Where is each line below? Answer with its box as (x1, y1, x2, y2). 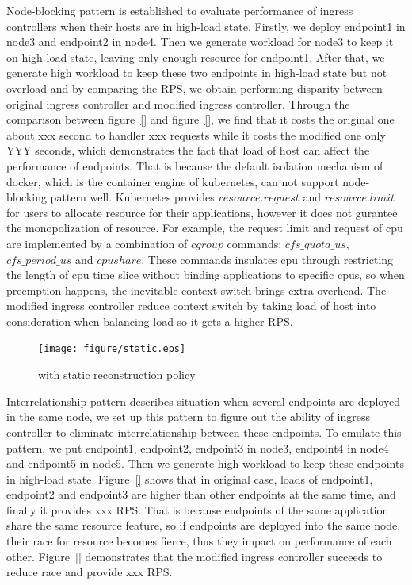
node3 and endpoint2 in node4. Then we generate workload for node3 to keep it (6, 33, 394, 50)
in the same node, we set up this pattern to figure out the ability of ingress (6, 408, 370, 425)
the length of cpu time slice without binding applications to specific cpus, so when (6, 266, 405, 283)
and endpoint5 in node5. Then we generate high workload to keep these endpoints (6, 455, 404, 472)
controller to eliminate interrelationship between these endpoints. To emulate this (6, 423, 402, 440)
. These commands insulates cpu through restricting (141, 250, 394, 267)
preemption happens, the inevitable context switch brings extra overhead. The (6, 281, 387, 298)
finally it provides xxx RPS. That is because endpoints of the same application (6, 501, 389, 518)
